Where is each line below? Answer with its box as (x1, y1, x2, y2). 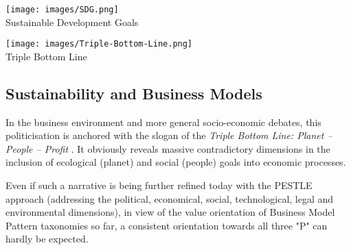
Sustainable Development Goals (5, 14, 139, 29)
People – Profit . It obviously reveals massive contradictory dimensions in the (5, 141, 330, 155)
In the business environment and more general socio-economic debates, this (5, 114, 321, 129)
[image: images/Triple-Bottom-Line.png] (5, 39, 193, 49)
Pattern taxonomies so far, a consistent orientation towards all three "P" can (5, 218, 328, 232)
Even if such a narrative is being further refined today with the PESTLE (5, 178, 313, 192)
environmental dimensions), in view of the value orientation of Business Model (5, 205, 335, 219)
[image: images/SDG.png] (5, 5, 119, 14)
